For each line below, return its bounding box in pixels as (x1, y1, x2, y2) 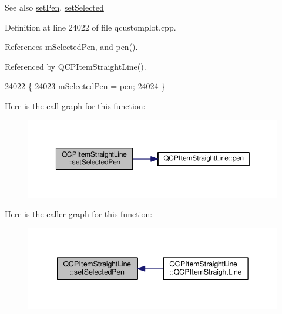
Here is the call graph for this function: (5, 99, 146, 112)
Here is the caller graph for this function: (5, 208, 153, 220)
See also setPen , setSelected (5, 1, 104, 13)
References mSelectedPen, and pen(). (5, 40, 138, 53)
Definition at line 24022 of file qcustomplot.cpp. (5, 21, 176, 33)
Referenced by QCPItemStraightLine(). (5, 60, 146, 72)
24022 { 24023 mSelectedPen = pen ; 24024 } (5, 80, 166, 92)
